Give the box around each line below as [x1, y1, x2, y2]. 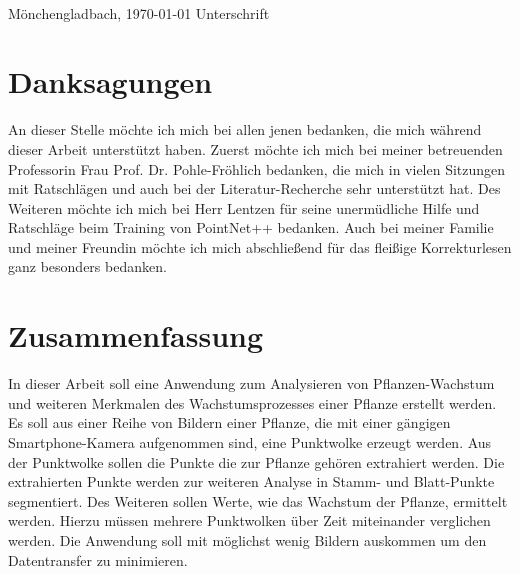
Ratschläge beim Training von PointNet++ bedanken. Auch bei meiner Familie [8, 217, 494, 238]
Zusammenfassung [8, 315, 264, 356]
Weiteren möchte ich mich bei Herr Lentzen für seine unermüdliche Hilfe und [8, 197, 480, 218]
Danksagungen [8, 61, 213, 102]
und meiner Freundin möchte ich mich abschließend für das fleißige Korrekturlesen [8, 236, 512, 257]
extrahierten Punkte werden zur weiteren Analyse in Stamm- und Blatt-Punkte [8, 471, 495, 492]
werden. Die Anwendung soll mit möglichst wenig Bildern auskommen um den [8, 529, 487, 550]
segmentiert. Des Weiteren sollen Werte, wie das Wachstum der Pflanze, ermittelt [8, 490, 508, 511]
